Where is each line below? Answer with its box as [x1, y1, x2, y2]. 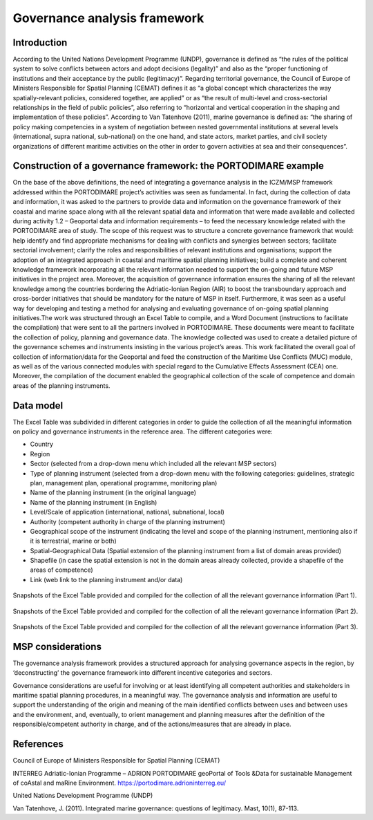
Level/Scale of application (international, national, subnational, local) [30, 508, 224, 516]
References [12, 738, 64, 750]
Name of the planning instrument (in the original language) [30, 488, 197, 497]
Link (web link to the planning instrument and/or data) [30, 575, 183, 584]
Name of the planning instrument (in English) [30, 498, 157, 506]
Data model [12, 400, 64, 411]
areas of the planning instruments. [12, 381, 111, 390]
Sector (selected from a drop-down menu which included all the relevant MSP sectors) [30, 460, 277, 468]
